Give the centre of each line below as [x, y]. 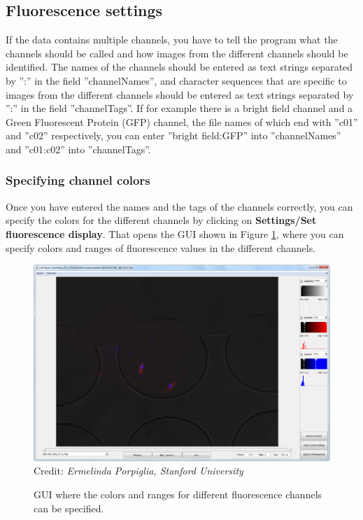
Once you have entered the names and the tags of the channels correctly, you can [179, 206]
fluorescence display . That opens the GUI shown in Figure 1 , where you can [175, 233]
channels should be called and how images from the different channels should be [177, 53]
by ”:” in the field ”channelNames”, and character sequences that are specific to [176, 80]
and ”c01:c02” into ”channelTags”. [78, 149]
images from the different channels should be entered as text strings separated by [180, 94]
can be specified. [69, 508]
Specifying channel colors [78, 180]
